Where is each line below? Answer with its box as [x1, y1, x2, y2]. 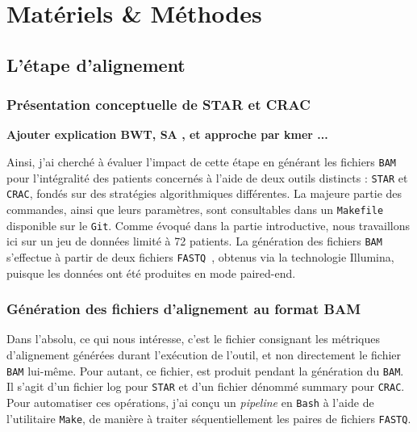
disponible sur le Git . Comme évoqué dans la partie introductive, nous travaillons [6, 216, 410, 233]
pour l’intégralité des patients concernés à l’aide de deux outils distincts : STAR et [6, 169, 408, 186]
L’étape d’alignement [6, 52, 186, 77]
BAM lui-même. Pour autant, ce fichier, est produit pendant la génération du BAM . [6, 362, 404, 379]
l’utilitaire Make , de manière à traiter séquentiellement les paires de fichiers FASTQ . [6, 409, 411, 426]
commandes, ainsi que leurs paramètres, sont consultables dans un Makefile [6, 200, 384, 217]
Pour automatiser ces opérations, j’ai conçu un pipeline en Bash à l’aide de [6, 393, 374, 410]
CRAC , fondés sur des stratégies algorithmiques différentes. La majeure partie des [6, 185, 402, 202]
